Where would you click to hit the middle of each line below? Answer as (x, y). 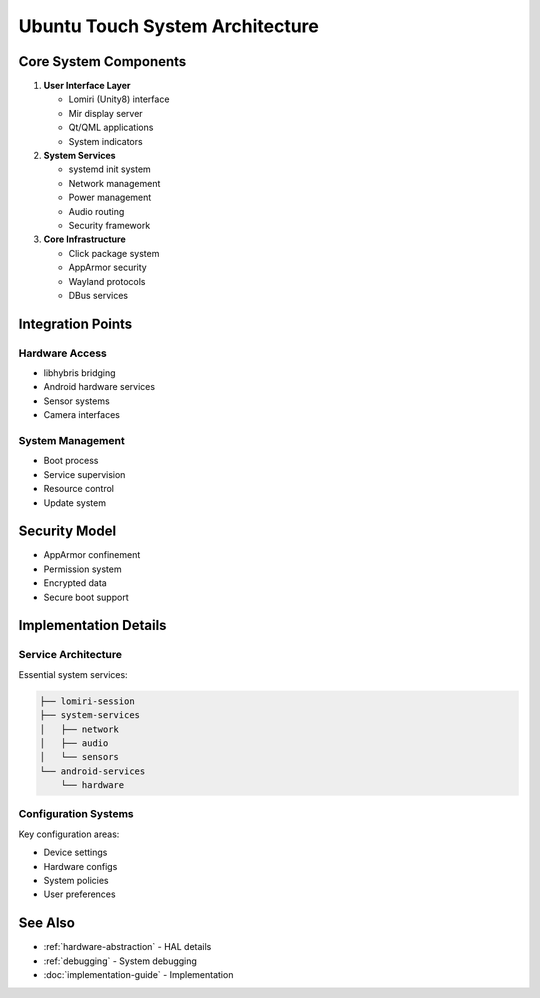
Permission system (82, 569)
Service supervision (84, 474)
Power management (110, 197)
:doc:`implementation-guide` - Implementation (138, 975)
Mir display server (106, 113)
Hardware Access (62, 353)
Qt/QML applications (111, 127)
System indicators (106, 141)
